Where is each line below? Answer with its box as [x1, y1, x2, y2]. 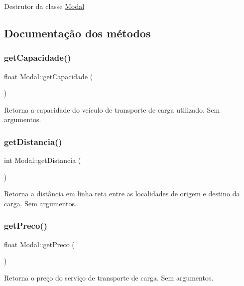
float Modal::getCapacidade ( [4, 71, 93, 81]
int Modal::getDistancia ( [4, 155, 81, 165]
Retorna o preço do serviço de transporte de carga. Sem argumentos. [4, 272, 214, 283]
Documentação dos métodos [4, 25, 151, 40]
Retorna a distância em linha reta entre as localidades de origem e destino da [4, 188, 240, 199]
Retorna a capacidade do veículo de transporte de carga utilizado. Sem [4, 104, 220, 115]
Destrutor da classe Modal [4, 1, 85, 11]
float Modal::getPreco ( [4, 239, 75, 249]
